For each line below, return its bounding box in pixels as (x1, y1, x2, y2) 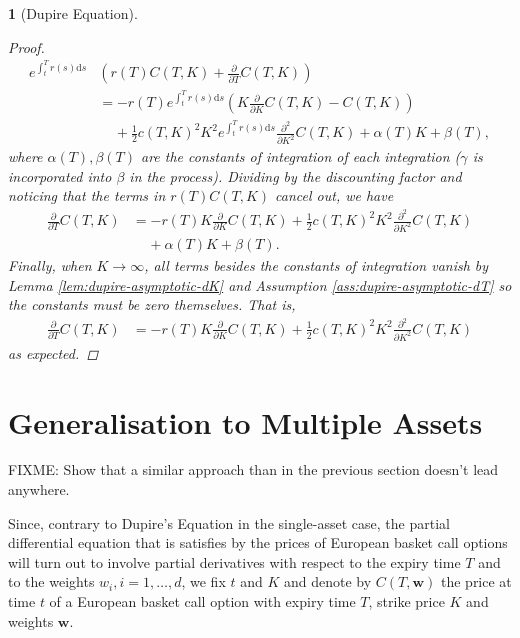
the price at (440, 571, 512, 592)
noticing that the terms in (8, 185, 166, 206)
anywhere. (8, 479, 70, 500)
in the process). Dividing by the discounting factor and (129, 165, 462, 186)
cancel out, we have (275, 185, 394, 206)
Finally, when (8, 255, 92, 275)
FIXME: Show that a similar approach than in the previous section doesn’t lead (8, 459, 499, 480)
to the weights (8, 571, 95, 592)
